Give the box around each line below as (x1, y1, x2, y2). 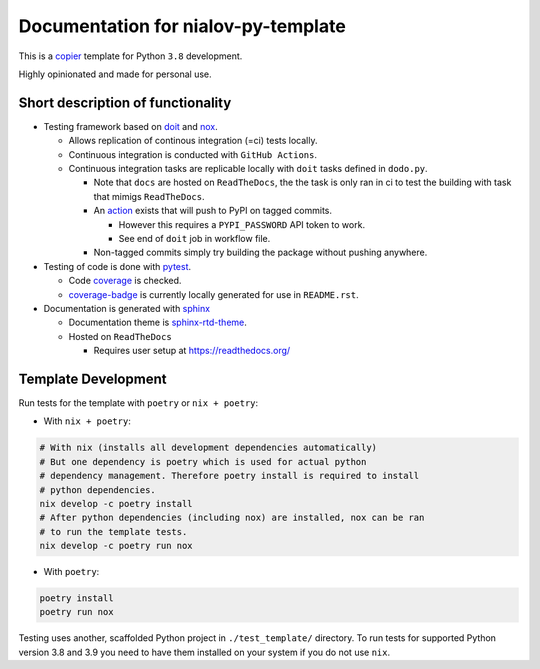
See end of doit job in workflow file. (118, 232, 271, 244)
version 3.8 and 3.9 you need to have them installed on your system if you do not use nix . (18, 646, 390, 658)
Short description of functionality (18, 94, 232, 111)
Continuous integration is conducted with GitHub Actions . (68, 148, 318, 160)
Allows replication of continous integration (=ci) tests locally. (68, 135, 318, 147)
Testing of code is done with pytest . (43, 260, 192, 272)
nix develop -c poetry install (39, 498, 194, 509)
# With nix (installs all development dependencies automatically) (39, 442, 378, 454)
